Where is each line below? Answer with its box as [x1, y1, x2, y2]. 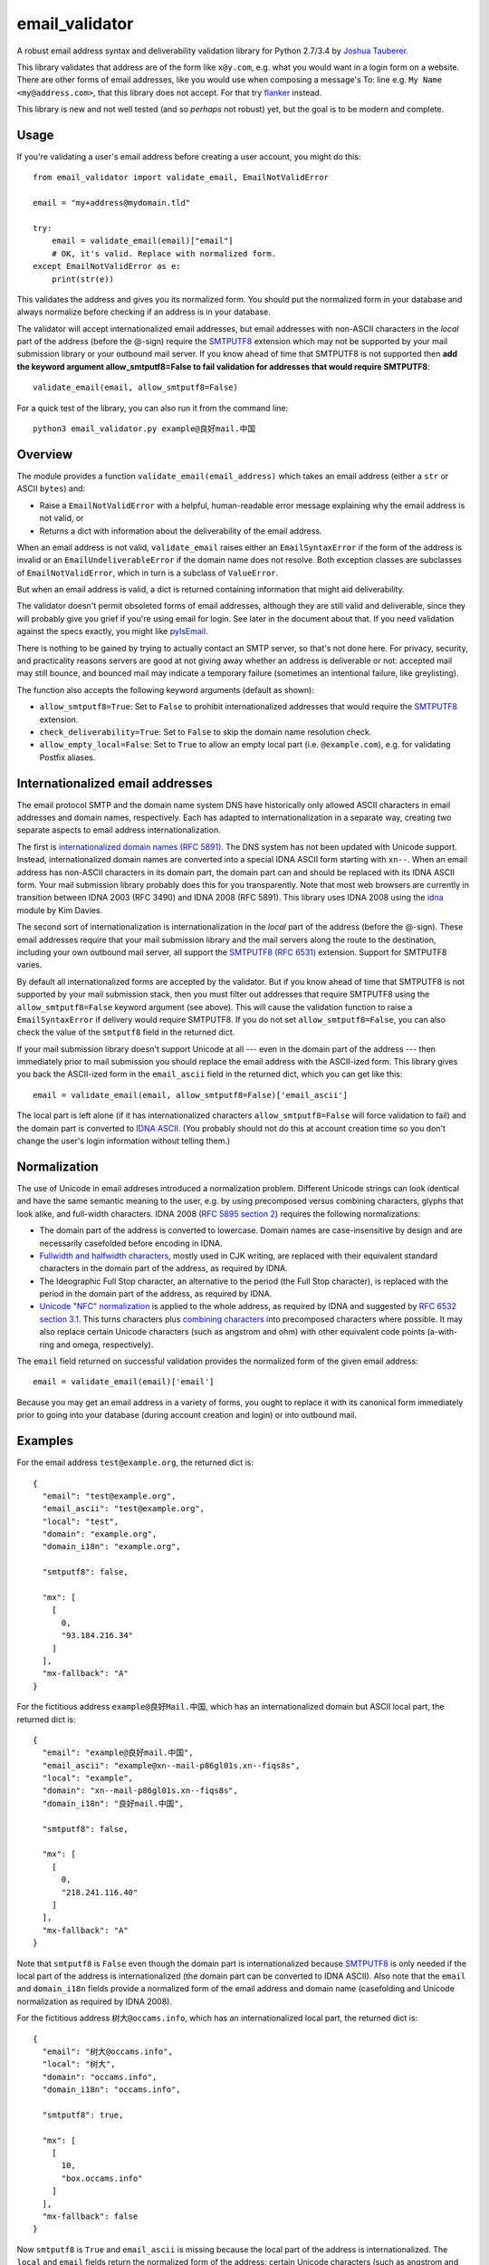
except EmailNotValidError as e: [33, 261, 181, 272]
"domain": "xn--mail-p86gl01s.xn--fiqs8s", [42, 1786, 239, 1796]
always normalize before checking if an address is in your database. [16, 306, 271, 317]
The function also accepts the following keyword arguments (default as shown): [16, 684, 315, 695]
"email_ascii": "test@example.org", [42, 1504, 206, 1514]
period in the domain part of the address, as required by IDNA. [39, 1288, 273, 1299]
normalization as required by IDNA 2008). [16, 1996, 172, 2007]
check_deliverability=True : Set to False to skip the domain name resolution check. [39, 726, 372, 737]
